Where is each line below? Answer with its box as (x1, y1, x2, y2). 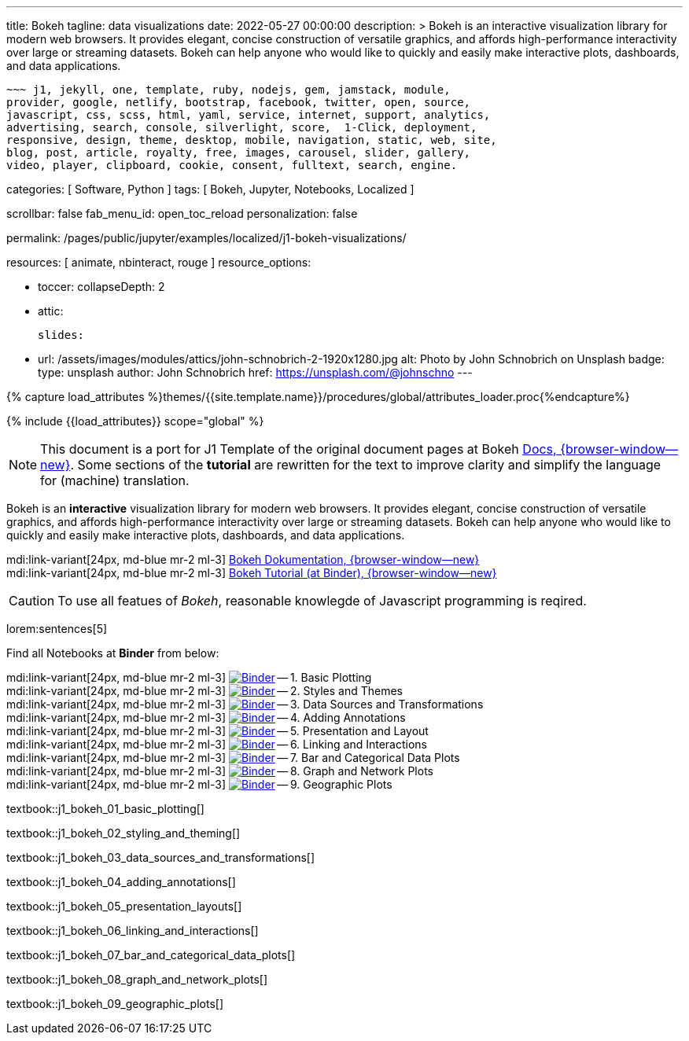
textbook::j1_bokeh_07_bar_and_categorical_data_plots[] (6, 948, 296, 962)
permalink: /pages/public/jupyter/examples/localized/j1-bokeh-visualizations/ (6, 231, 407, 245)
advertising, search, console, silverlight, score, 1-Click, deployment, (6, 121, 477, 134)
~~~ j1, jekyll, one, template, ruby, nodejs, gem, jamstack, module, (6, 83, 451, 96)
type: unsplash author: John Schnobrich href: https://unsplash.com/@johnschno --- (38, 366, 473, 379)
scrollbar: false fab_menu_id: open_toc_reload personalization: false (6, 207, 358, 220)
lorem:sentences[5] (6, 622, 108, 635)
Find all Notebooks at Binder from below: (6, 646, 219, 660)
